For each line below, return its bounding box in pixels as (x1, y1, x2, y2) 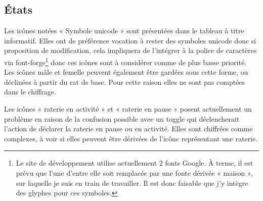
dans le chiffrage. (4, 86, 56, 97)
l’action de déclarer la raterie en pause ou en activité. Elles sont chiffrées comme (4, 123, 253, 134)
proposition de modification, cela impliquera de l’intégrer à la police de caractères (4, 45, 257, 56)
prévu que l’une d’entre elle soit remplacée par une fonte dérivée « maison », (16, 167, 253, 178)
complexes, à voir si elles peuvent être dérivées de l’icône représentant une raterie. (4, 133, 258, 143)
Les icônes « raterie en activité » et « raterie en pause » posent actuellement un (4, 104, 252, 114)
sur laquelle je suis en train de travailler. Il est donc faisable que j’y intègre (16, 177, 248, 188)
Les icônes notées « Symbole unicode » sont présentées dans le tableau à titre (4, 25, 244, 36)
